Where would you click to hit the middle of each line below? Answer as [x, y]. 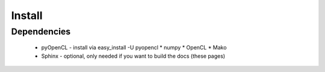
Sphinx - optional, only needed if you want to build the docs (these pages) [133, 56]
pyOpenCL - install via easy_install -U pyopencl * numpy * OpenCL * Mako [134, 48]
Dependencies [41, 32]
